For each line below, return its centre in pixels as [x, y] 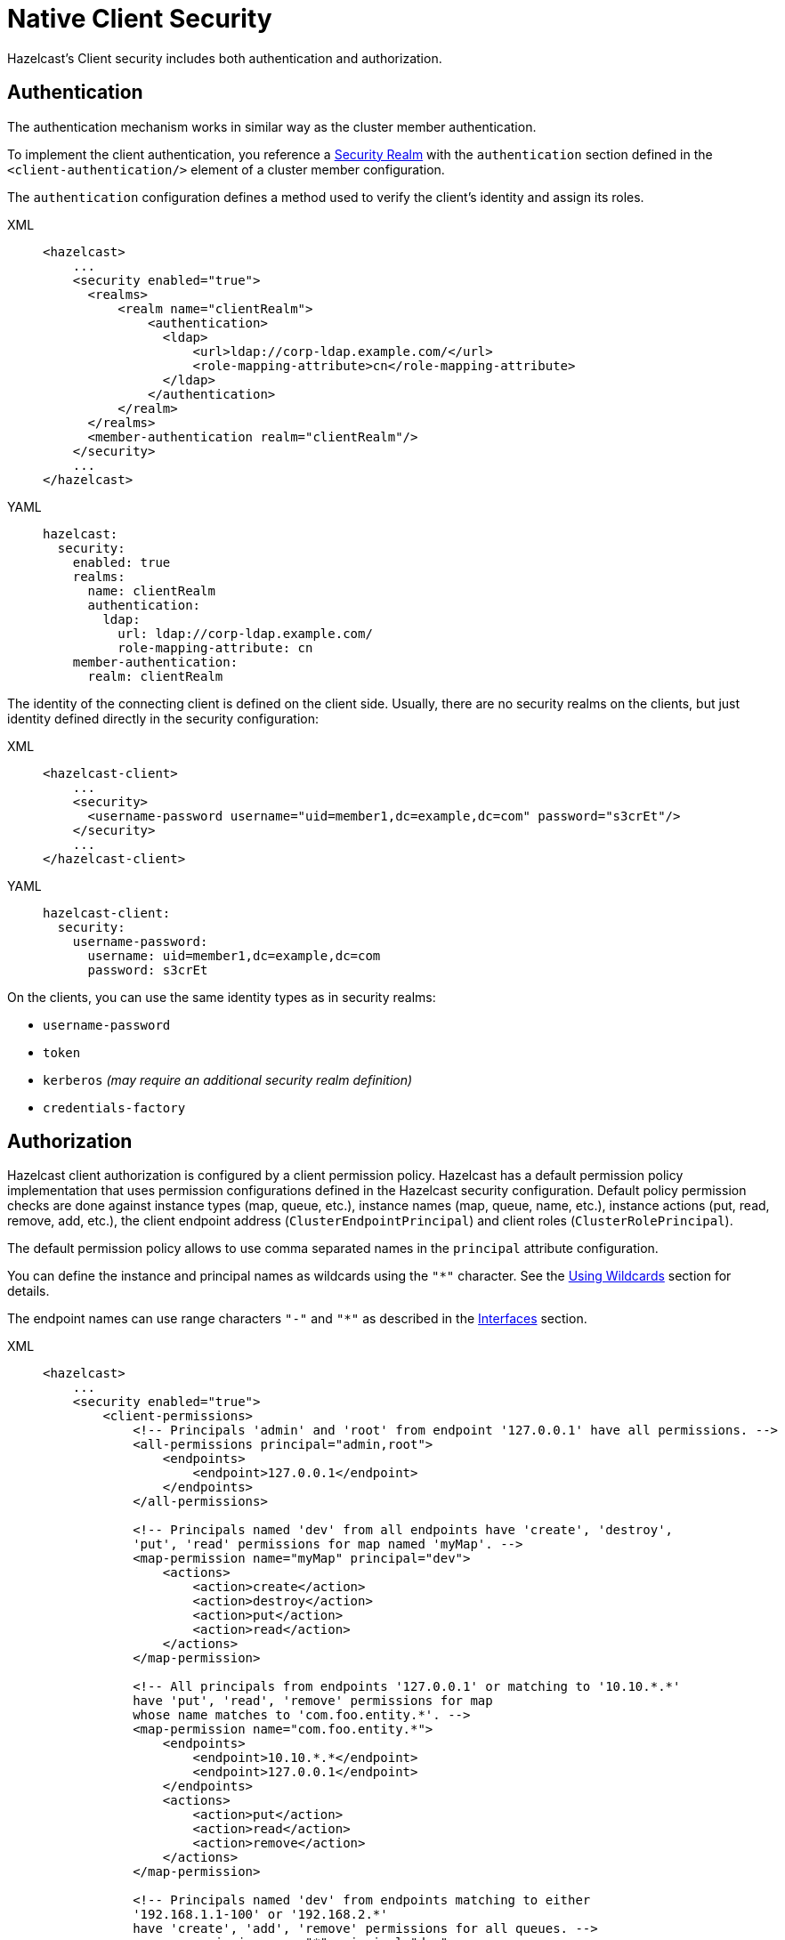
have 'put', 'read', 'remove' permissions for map [313, 1701]
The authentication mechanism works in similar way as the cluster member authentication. [272, 126]
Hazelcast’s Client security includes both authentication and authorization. [225, 58]
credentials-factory [114, 1107]
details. [28, 1291]
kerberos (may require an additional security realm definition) [228, 1079]
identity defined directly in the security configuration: [163, 718]
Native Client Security [140, 19]
